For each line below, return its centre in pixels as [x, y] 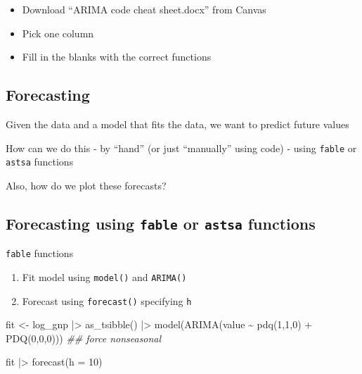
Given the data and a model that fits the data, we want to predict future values [177, 124]
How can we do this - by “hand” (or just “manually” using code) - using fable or [181, 148]
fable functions [40, 253]
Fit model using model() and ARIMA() [104, 276]
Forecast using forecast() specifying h [107, 300]
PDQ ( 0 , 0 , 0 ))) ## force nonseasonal [84, 338]
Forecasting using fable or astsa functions [161, 223]
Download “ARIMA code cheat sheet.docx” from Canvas [144, 9]
